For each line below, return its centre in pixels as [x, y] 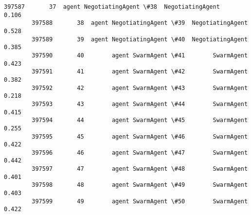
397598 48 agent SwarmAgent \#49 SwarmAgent [140, 185]
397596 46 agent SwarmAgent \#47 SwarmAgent [140, 152]
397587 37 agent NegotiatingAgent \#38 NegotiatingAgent [112, 7]
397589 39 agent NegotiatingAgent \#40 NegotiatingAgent [140, 39]
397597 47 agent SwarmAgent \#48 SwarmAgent [140, 169]
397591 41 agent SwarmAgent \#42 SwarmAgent [140, 72]
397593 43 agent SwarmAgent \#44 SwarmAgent [140, 104]
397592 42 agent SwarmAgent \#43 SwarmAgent [140, 88]
